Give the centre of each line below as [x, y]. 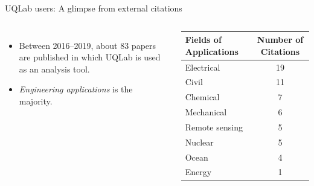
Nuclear [199, 142]
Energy [198, 172]
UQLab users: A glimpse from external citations [94, 8]
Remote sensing [214, 127]
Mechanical [206, 112]
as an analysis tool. [54, 69]
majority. [36, 101]
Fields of [203, 40]
